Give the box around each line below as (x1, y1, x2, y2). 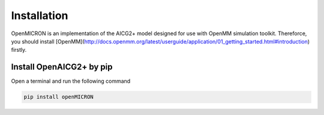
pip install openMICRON (23, 94, 94, 101)
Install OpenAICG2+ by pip (11, 62, 113, 72)
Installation (11, 9, 68, 22)
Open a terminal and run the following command (11, 77, 131, 85)
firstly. (11, 46, 27, 54)
